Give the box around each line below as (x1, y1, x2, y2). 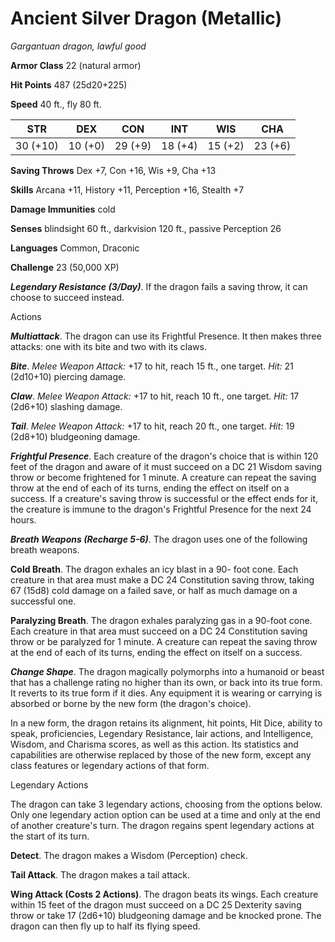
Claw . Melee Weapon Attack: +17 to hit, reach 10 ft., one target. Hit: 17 (10, 390, 300, 402)
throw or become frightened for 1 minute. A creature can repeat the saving (10, 471, 317, 483)
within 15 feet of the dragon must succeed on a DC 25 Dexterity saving (10, 898, 302, 911)
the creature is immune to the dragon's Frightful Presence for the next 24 (10, 503, 312, 515)
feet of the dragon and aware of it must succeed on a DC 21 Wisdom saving (10, 460, 323, 472)
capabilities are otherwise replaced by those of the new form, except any (10, 748, 312, 761)
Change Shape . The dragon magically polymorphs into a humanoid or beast (10, 665, 325, 677)
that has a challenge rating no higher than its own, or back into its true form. (10, 676, 323, 688)
